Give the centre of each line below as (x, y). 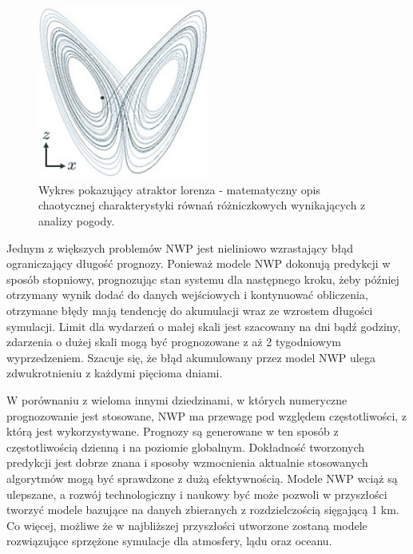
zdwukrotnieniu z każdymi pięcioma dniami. (115, 373)
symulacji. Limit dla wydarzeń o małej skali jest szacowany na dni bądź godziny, (204, 326)
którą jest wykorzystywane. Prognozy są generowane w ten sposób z (173, 431)
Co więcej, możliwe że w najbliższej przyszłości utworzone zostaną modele (187, 525)
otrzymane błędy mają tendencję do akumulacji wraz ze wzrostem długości (190, 310)
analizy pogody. (77, 221)
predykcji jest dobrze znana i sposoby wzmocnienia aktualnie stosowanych (187, 462)
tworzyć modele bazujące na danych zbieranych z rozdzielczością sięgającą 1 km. (203, 510)
